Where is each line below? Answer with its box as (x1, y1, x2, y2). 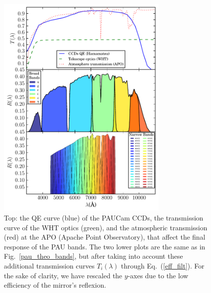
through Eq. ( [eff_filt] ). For (121, 260, 205, 270)
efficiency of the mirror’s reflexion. (4, 280, 106, 290)
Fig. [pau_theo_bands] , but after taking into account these (4, 251, 183, 261)
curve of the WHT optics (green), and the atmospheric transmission (4, 222, 208, 232)
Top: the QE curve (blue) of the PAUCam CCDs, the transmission (4, 212, 204, 222)
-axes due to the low (127, 270, 189, 280)
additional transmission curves (4, 260, 95, 270)
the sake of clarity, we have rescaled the (4, 270, 123, 280)
